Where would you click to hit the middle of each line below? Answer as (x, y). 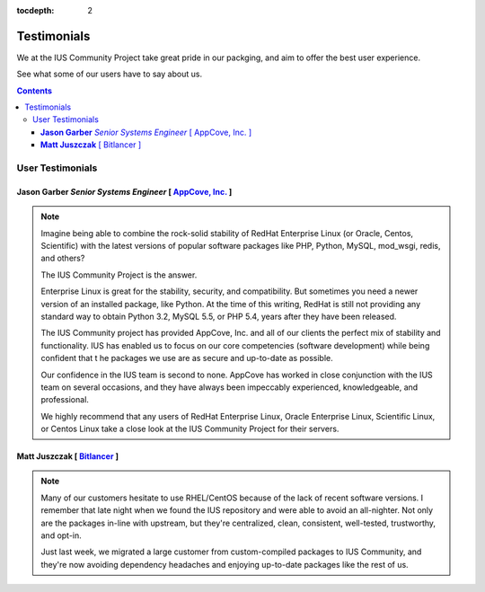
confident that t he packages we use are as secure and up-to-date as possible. (187, 358)
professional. (65, 400)
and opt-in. (62, 535)
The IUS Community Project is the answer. (119, 275)
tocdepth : (35, 10)
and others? (63, 258)
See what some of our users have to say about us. (109, 74)
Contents (35, 91)
